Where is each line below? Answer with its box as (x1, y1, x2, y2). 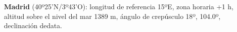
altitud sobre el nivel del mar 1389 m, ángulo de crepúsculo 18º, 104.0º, (4, 11, 221, 21)
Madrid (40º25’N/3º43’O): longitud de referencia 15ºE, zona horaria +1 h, (4, 1, 234, 11)
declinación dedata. (4, 20, 62, 31)
